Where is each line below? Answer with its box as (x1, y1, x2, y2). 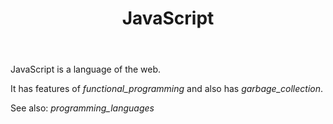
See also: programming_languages (10, 102, 155, 114)
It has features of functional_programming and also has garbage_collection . (10, 83, 324, 95)
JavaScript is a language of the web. (10, 63, 162, 76)
